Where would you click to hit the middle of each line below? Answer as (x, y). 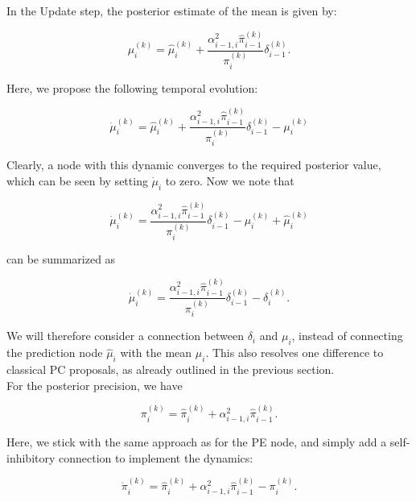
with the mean (156, 353)
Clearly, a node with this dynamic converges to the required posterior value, (194, 165)
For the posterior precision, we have (95, 385)
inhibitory (31, 457)
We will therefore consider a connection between (125, 336)
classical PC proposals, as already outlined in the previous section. (171, 369)
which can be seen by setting (77, 180)
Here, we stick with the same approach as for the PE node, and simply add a (197, 442)
